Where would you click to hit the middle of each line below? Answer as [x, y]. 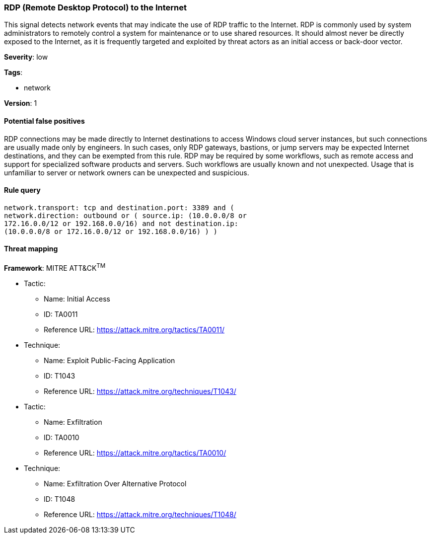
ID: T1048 [60, 499]
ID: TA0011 [61, 314]
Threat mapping [31, 249]
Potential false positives [44, 121]
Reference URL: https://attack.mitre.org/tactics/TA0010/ [135, 453]
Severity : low [26, 57]
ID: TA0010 [62, 437]
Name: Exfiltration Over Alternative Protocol [115, 483]
